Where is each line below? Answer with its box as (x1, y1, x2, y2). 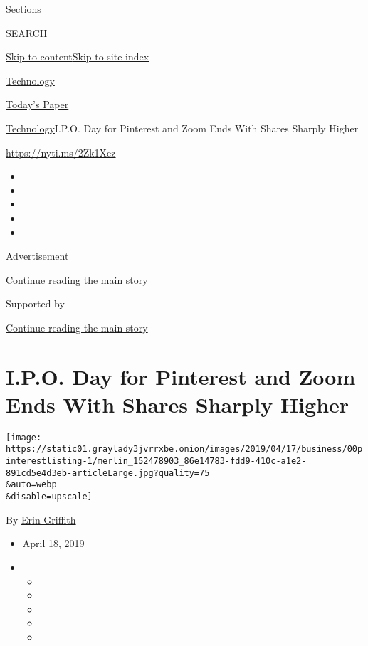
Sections (6, 1, 41, 16)
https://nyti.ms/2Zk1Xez (6, 144, 116, 159)
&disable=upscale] (6, 492, 93, 502)
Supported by (6, 296, 65, 311)
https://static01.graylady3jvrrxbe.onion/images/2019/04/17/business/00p (6, 444, 363, 455)
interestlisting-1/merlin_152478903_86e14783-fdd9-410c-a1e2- (6, 456, 307, 467)
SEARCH (6, 25, 48, 40)
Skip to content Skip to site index (6, 49, 149, 64)
